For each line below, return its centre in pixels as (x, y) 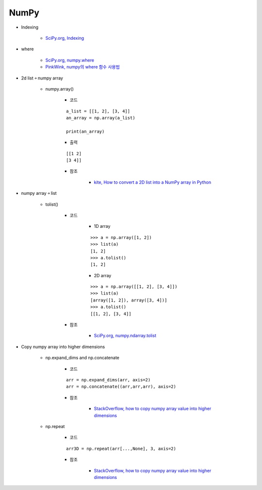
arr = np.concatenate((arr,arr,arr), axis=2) (121, 387)
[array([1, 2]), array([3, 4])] (129, 300)
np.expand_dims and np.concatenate (82, 358)
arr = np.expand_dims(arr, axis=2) (108, 380)
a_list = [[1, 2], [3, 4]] (98, 111)
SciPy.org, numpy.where (70, 60)
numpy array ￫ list (39, 193)
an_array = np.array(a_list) (101, 118)
